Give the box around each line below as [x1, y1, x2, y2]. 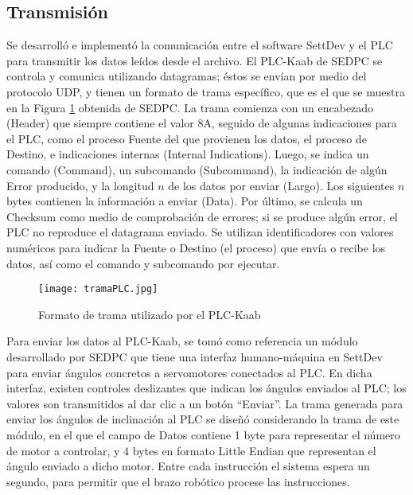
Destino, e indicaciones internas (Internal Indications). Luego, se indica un [6, 146, 369, 162]
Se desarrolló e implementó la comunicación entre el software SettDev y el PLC [6, 37, 393, 53]
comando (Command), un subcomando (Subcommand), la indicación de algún [6, 161, 388, 177]
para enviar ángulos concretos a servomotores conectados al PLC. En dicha [6, 364, 372, 380]
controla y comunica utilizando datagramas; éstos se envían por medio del [6, 68, 367, 84]
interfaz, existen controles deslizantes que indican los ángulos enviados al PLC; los [6, 380, 407, 396]
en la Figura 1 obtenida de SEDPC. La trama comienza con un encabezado [6, 99, 374, 115]
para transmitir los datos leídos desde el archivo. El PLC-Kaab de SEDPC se [6, 52, 383, 68]
